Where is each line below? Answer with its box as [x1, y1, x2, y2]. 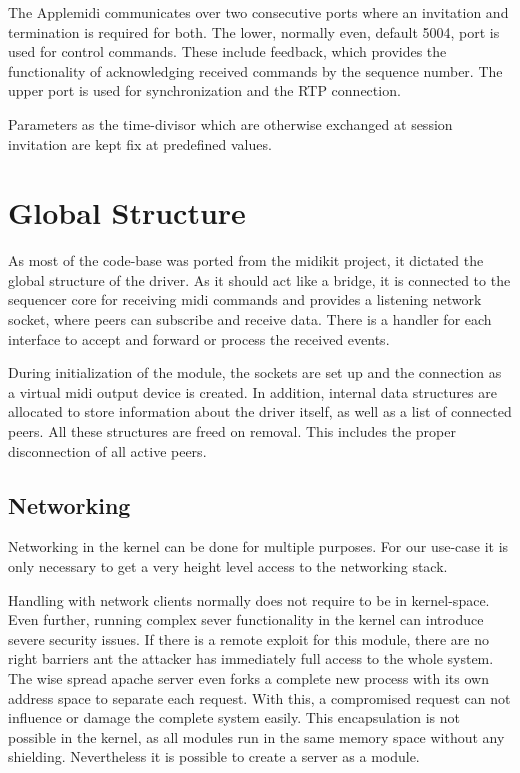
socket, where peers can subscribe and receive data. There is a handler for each [8, 309, 492, 330]
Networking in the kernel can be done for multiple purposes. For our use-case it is [8, 536, 509, 557]
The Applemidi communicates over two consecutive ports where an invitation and [8, 2, 509, 22]
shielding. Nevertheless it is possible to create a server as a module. [8, 746, 420, 767]
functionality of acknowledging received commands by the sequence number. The [8, 60, 503, 81]
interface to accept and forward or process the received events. [8, 328, 390, 349]
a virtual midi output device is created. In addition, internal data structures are [8, 381, 497, 402]
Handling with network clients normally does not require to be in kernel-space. [8, 589, 490, 610]
